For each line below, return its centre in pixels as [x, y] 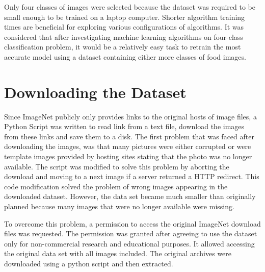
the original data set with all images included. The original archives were [118, 253]
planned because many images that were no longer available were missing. [119, 206]
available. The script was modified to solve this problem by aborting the [117, 166]
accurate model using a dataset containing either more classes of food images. [125, 56]
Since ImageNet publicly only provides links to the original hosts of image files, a [130, 116]
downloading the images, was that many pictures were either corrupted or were [128, 146]
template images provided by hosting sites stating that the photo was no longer [128, 156]
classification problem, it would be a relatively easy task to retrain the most [123, 47]
